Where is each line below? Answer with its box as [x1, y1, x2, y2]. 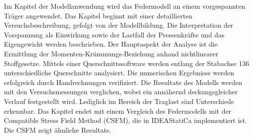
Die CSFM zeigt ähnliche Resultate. [4, 124, 111, 135]
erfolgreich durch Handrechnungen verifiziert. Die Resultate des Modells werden [4, 77, 242, 87]
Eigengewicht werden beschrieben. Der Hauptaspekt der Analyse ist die [4, 39, 218, 49]
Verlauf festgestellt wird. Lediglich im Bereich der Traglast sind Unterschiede [4, 96, 234, 106]
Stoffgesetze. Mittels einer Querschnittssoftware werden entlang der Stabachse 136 [4, 58, 249, 68]
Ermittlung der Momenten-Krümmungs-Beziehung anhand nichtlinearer [4, 48, 218, 58]
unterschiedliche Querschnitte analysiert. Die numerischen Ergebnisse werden [4, 68, 234, 78]
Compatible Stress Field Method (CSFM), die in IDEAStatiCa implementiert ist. [4, 115, 247, 125]
